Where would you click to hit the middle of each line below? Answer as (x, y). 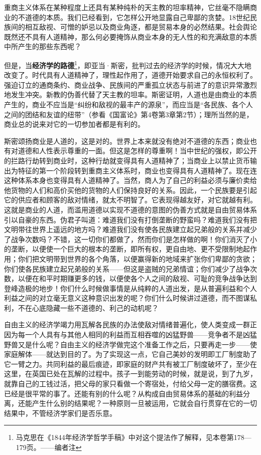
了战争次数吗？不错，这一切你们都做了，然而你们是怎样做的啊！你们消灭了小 (130, 239)
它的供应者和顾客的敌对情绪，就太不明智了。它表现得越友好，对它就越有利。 (130, 200)
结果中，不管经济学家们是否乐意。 (60, 413)
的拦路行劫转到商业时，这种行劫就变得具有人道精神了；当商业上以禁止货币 (127, 160)
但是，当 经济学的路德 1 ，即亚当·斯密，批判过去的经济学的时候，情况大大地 (128, 64)
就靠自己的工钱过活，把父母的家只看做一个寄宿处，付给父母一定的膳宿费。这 (130, 384)
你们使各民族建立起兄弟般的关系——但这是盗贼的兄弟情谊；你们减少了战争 (127, 268)
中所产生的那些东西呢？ (43, 46)
